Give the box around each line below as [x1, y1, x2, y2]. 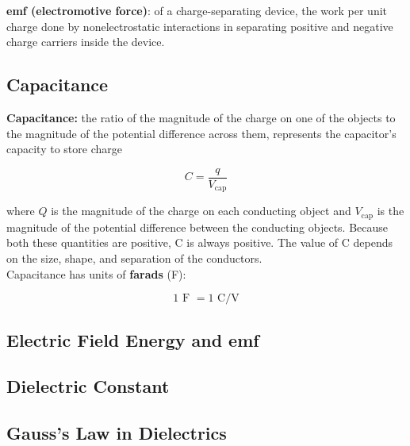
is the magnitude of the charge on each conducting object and [51, 202, 351, 219]
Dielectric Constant [6, 374, 170, 398]
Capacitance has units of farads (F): [6, 265, 186, 282]
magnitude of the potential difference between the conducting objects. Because [6, 218, 389, 235]
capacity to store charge [6, 140, 122, 157]
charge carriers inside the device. [6, 33, 165, 50]
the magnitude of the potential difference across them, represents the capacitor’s [6, 125, 397, 141]
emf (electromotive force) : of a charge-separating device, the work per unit [6, 2, 388, 18]
